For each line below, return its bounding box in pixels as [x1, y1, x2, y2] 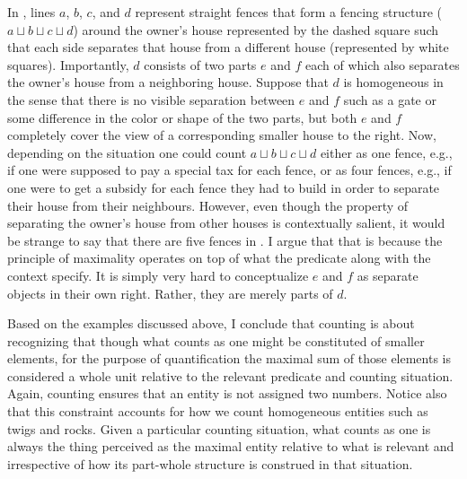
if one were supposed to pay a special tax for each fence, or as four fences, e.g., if [7, 161, 452, 179]
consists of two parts [144, 55, 257, 74]
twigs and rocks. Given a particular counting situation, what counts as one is [7, 419, 431, 438]
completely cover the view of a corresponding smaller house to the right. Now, [7, 126, 436, 144]
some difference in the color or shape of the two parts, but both [7, 108, 357, 126]
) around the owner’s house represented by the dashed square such [73, 20, 439, 39]
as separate [357, 266, 419, 284]
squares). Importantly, [7, 55, 129, 74]
